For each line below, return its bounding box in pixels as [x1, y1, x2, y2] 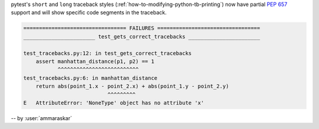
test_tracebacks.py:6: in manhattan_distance [23, 75, 158, 81]
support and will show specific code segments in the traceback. [11, 9, 167, 16]
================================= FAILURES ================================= [23, 25, 261, 32]
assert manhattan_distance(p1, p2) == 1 [35, 58, 155, 64]
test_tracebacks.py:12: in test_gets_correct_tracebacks [23, 50, 192, 56]
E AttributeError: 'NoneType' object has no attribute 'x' [23, 99, 204, 106]
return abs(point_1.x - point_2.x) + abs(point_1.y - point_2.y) [35, 83, 229, 90]
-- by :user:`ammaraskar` [11, 114, 72, 121]
